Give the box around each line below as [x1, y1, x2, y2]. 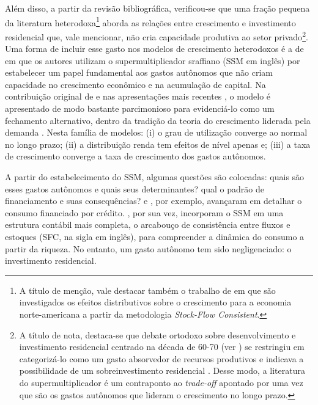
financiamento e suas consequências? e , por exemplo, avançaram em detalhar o [5, 194, 302, 207]
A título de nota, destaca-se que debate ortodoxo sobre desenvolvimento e [19, 328, 296, 341]
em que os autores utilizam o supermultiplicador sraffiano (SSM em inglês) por [5, 54, 300, 67]
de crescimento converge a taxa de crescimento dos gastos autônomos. [5, 150, 266, 162]
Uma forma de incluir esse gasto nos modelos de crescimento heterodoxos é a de [5, 42, 304, 55]
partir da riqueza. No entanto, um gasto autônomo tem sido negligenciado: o [5, 242, 292, 255]
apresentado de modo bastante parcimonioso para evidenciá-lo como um [5, 102, 275, 115]
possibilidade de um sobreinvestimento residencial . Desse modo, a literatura [19, 364, 305, 377]
